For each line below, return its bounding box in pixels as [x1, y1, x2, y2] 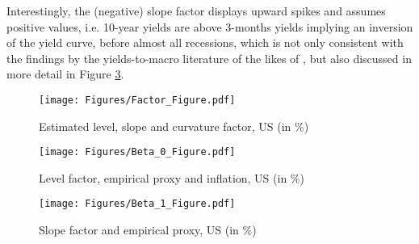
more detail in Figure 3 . [6, 65, 124, 82]
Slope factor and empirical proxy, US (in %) [39, 221, 257, 238]
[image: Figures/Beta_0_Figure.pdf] [39, 146, 236, 158]
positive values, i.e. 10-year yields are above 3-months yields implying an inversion [6, 18, 413, 35]
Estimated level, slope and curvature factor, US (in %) [39, 117, 309, 134]
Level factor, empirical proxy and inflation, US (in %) [39, 169, 304, 186]
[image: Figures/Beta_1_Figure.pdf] [39, 198, 236, 210]
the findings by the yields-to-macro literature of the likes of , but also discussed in [6, 49, 412, 66]
